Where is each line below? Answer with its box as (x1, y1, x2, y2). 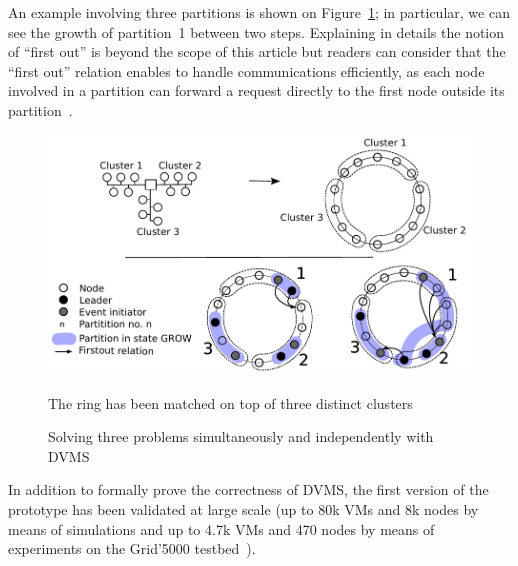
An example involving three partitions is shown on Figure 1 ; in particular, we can (8, 2, 510, 22)
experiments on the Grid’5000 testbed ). (8, 538, 256, 559)
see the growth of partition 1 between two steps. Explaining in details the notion (8, 21, 505, 42)
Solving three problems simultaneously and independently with (48, 426, 434, 447)
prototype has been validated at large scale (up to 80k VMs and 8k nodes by (8, 498, 479, 519)
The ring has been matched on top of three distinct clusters (48, 392, 413, 413)
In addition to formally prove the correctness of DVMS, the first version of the (8, 479, 489, 500)
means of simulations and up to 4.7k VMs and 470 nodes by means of (8, 518, 435, 539)
